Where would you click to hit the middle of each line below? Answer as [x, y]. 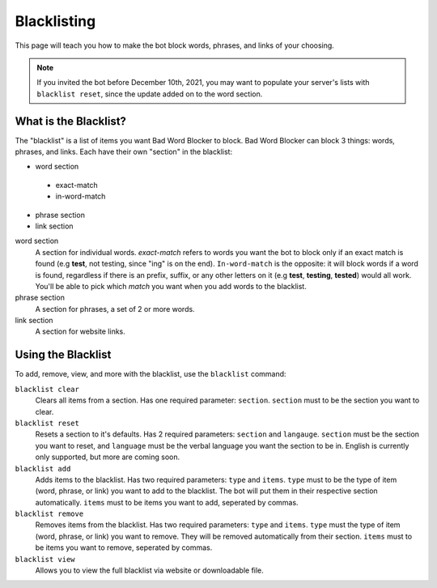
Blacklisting [55, 21]
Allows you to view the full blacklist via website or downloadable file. [150, 570]
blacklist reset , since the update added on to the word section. [150, 94]
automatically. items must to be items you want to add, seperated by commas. [167, 502]
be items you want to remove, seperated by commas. [124, 548]
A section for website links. [80, 331]
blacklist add [43, 469]
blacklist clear [47, 389]
